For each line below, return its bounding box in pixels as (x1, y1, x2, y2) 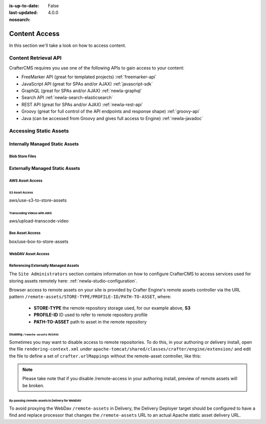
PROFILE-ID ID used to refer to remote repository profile (33, 312, 148, 318)
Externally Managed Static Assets (9, 165, 80, 171)
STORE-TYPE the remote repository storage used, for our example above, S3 (33, 305, 191, 311)
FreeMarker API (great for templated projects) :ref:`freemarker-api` (21, 74, 157, 80)
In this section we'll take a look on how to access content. (9, 42, 127, 48)
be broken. (22, 382, 44, 389)
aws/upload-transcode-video (9, 218, 69, 224)
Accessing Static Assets (9, 128, 69, 134)
